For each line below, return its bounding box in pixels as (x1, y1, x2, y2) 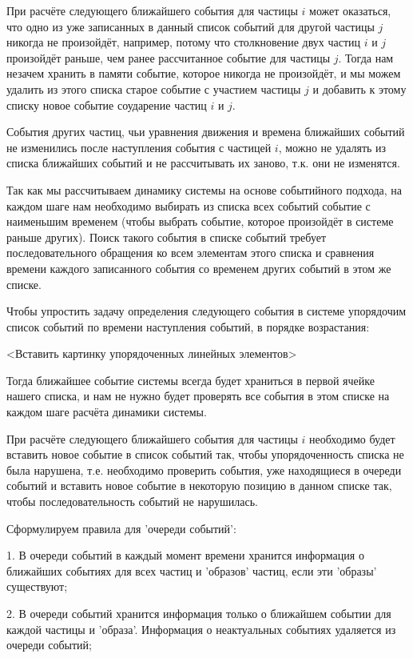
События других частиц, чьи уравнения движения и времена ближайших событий (6, 123, 405, 140)
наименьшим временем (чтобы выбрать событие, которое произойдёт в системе (6, 213, 394, 230)
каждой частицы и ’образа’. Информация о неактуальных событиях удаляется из (6, 620, 396, 637)
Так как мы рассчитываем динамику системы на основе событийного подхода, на (6, 181, 403, 198)
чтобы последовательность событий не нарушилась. (6, 493, 258, 510)
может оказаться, (309, 2, 391, 18)
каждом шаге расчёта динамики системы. (6, 403, 207, 420)
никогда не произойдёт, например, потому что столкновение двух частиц (6, 34, 361, 50)
